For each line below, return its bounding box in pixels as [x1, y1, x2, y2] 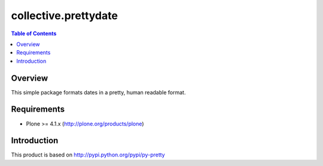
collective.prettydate [11, 9, 118, 22]
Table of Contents [11, 30, 57, 37]
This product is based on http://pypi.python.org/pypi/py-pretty [11, 151, 165, 158]
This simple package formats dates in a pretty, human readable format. [11, 88, 186, 96]
